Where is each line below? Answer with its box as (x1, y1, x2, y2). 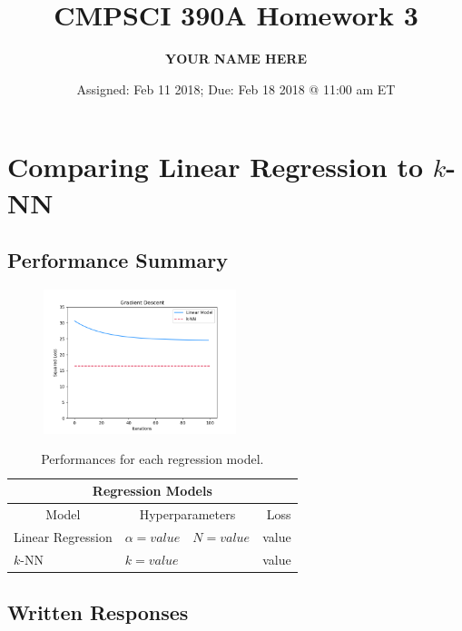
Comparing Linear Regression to (7, 148, 423, 185)
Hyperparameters (139, 504, 236, 523)
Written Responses (7, 598, 189, 626)
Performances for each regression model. (41, 449, 264, 468)
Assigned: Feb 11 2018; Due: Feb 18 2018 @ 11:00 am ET (76, 79, 396, 98)
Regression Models (92, 481, 212, 500)
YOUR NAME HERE (165, 49, 307, 68)
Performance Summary (7, 246, 228, 274)
